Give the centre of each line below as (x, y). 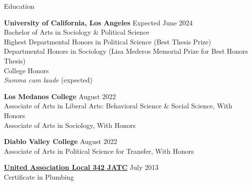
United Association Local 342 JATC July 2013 (81, 167)
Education (19, 6)
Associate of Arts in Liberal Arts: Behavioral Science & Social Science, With (118, 106)
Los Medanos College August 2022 (60, 96)
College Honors (27, 70)
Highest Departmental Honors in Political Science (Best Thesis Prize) (108, 41)
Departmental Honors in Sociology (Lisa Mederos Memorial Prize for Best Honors (126, 51)
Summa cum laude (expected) (48, 80)
